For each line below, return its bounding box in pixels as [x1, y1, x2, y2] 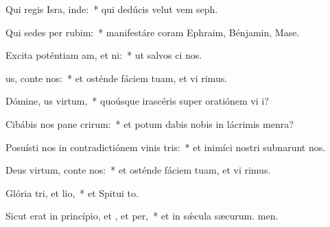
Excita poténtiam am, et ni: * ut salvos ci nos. [5, 48, 202, 62]
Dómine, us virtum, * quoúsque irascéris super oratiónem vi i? [5, 94, 269, 108]
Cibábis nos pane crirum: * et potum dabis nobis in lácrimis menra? [5, 116, 294, 131]
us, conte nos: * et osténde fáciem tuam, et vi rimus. [5, 70, 228, 85]
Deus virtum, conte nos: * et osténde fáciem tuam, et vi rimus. [5, 163, 271, 177]
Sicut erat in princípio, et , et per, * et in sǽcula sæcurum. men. [5, 209, 279, 223]
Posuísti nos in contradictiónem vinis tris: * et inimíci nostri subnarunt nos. [5, 139, 326, 154]
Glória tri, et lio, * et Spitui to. [5, 185, 139, 200]
